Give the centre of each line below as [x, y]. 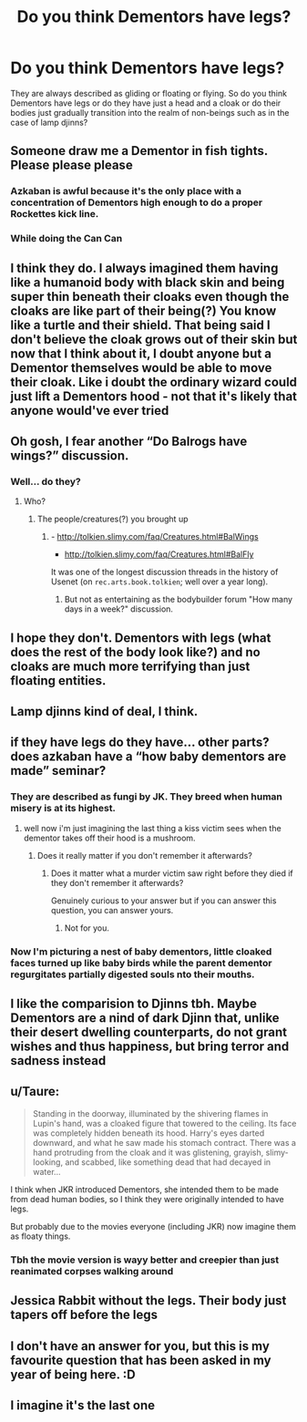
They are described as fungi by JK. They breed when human [147, 797]
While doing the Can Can [67, 239]
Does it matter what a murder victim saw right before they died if [172, 873]
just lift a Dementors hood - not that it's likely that [154, 396]
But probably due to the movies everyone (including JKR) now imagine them [153, 1226]
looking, [47, 1162]
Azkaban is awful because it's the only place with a [126, 191]
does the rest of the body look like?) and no [135, 652]
